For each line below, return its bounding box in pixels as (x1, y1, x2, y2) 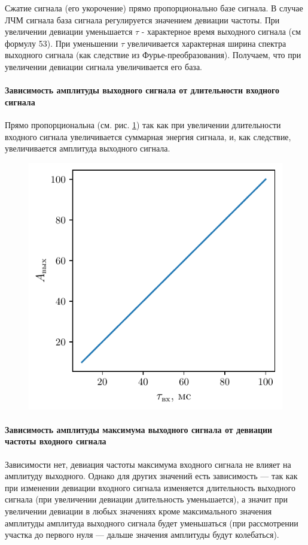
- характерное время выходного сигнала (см (141, 25, 301, 38)
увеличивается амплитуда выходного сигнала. (5, 142, 170, 155)
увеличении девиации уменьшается (5, 25, 133, 38)
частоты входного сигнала (5, 435, 106, 447)
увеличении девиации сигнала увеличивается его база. (5, 60, 202, 72)
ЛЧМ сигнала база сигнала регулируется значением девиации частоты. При (5, 13, 280, 26)
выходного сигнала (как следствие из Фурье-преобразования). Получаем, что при (5, 49, 301, 61)
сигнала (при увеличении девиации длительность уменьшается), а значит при (5, 493, 288, 505)
